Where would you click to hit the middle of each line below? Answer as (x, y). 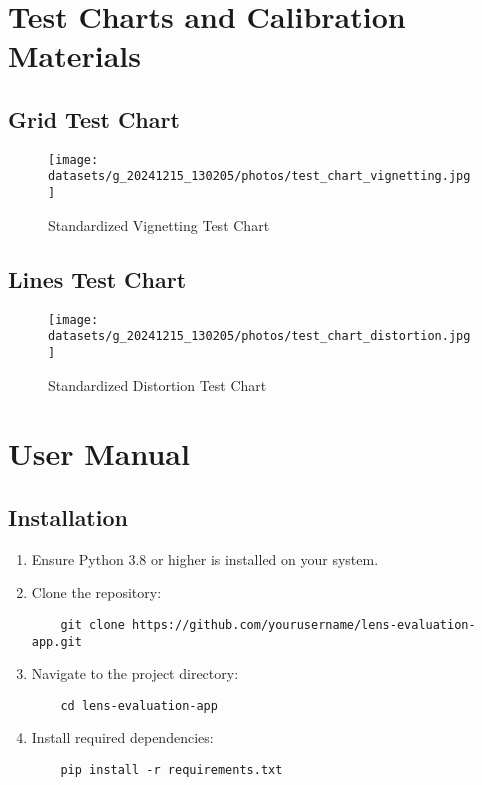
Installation (68, 516)
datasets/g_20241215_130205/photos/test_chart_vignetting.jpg (259, 176)
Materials (75, 55)
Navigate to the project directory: (135, 673)
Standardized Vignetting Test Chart (159, 224)
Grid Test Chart (94, 118)
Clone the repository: (96, 592)
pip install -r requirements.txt (171, 770)
